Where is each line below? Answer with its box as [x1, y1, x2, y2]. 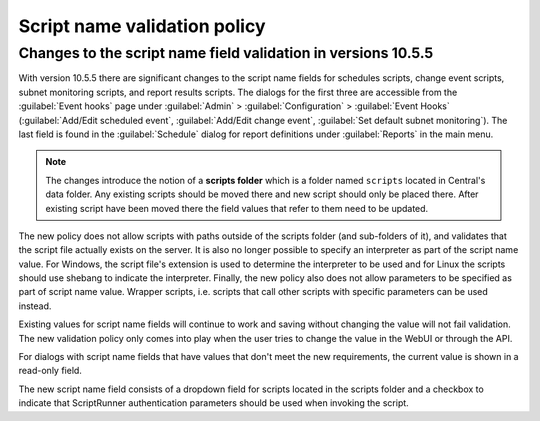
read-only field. [18, 365, 82, 377]
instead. [18, 300, 52, 312]
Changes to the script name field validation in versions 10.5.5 [18, 44, 434, 62]
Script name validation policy [18, 15, 266, 37]
